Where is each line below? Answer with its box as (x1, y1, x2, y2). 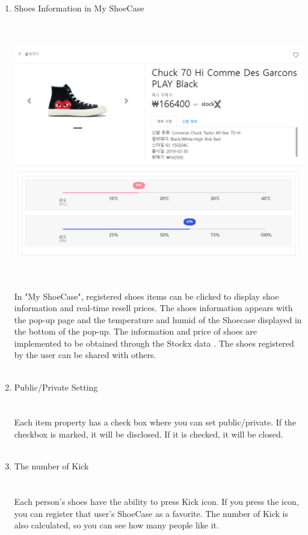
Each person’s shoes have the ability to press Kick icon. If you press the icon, (14, 495, 299, 508)
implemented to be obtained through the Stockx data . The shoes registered (14, 336, 294, 349)
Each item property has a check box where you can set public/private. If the (14, 416, 297, 428)
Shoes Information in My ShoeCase (14, 2, 144, 14)
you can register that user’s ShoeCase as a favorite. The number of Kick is (14, 507, 289, 519)
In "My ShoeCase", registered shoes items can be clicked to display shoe (14, 289, 279, 302)
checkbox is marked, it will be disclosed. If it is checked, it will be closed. (14, 428, 283, 441)
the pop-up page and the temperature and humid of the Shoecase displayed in (14, 313, 302, 326)
